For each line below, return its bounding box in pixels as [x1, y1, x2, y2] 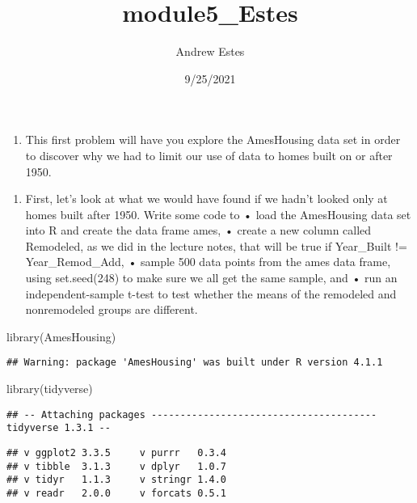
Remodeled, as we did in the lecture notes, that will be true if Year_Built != [25, 237, 407, 254]
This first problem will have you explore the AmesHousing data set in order [25, 131, 401, 148]
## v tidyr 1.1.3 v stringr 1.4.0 [6, 474, 227, 486]
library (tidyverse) [6, 380, 93, 397]
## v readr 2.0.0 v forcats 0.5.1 [6, 487, 227, 499]
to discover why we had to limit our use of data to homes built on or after [25, 146, 393, 163]
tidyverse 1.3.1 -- [6, 422, 111, 434]
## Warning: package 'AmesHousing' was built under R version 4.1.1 [6, 357, 383, 369]
